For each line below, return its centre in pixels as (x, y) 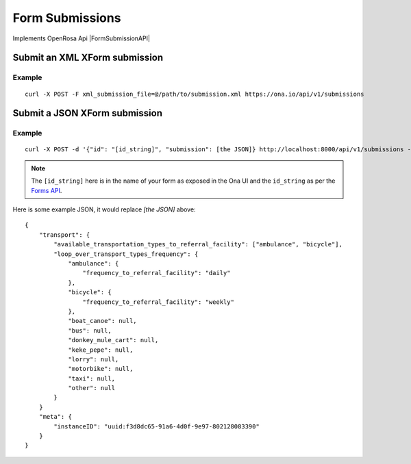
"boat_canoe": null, (102, 321)
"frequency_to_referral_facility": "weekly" (158, 302)
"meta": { (55, 417)
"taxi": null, (92, 378)
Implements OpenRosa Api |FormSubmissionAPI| (82, 38)
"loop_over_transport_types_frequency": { (126, 254)
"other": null (92, 388)
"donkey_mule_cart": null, (113, 340)
